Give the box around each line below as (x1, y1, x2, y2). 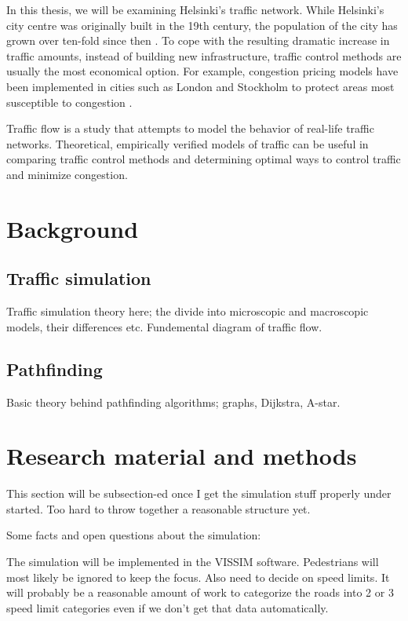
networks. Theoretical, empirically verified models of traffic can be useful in (6, 135, 369, 152)
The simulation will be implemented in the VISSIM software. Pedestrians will (6, 553, 379, 569)
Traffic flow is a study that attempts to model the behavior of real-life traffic (6, 120, 374, 137)
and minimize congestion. (6, 166, 128, 182)
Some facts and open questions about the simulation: (6, 527, 261, 543)
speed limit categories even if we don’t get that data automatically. (6, 599, 329, 616)
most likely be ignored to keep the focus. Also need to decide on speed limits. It (6, 568, 390, 585)
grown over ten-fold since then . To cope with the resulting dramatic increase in (6, 32, 390, 49)
